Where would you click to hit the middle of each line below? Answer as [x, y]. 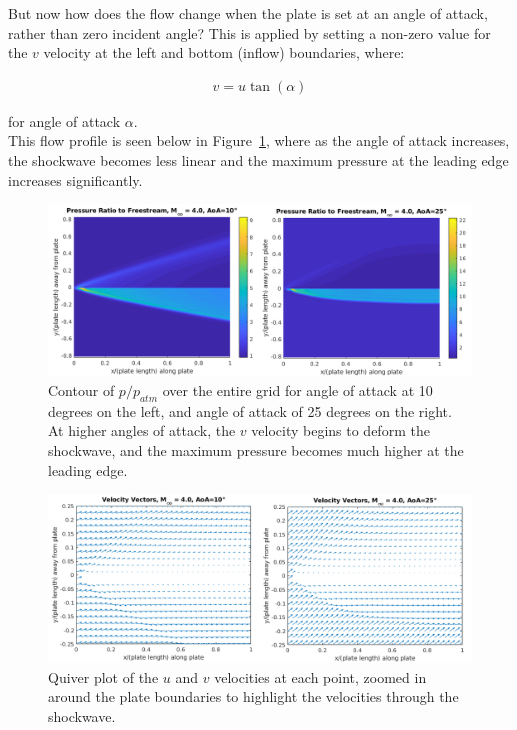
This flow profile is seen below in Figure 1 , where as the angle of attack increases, [259, 140]
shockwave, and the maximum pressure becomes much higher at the [256, 450]
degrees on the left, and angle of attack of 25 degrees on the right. [250, 410]
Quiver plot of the [103, 676]
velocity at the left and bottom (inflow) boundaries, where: [224, 52]
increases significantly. [75, 179]
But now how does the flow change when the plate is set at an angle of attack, [248, 13]
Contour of [81, 390]
